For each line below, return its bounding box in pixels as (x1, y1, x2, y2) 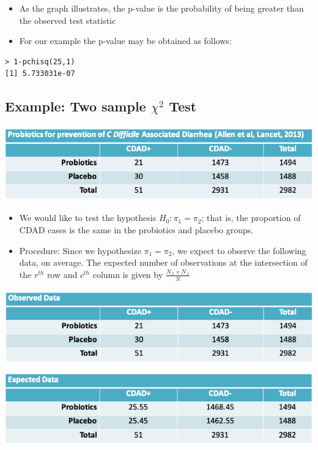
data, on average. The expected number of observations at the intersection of (19, 256, 308, 269)
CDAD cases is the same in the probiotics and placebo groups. (19, 223, 254, 236)
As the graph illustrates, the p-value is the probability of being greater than (19, 2, 304, 14)
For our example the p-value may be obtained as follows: (19, 34, 232, 47)
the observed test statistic (19, 13, 116, 26)
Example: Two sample (5, 97, 146, 116)
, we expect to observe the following (172, 244, 306, 257)
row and (46, 268, 78, 280)
